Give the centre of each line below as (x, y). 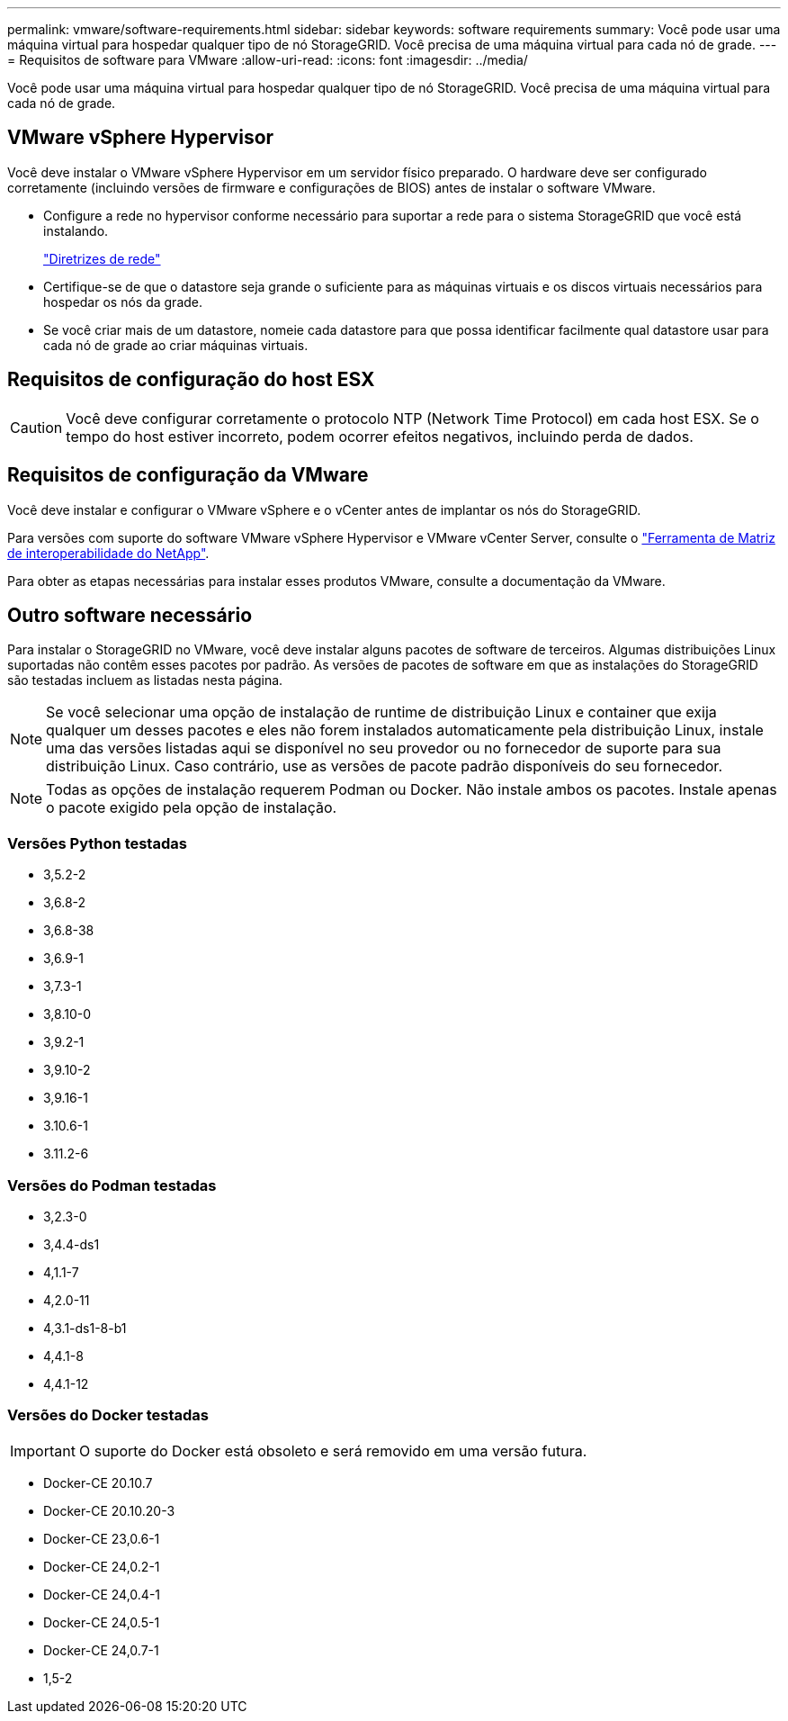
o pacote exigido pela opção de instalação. (192, 808)
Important (43, 1451)
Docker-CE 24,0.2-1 (102, 1566)
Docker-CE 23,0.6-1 (102, 1538)
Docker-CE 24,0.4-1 (102, 1594)
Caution (36, 427)
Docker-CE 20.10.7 (98, 1482)
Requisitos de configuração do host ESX (191, 380)
